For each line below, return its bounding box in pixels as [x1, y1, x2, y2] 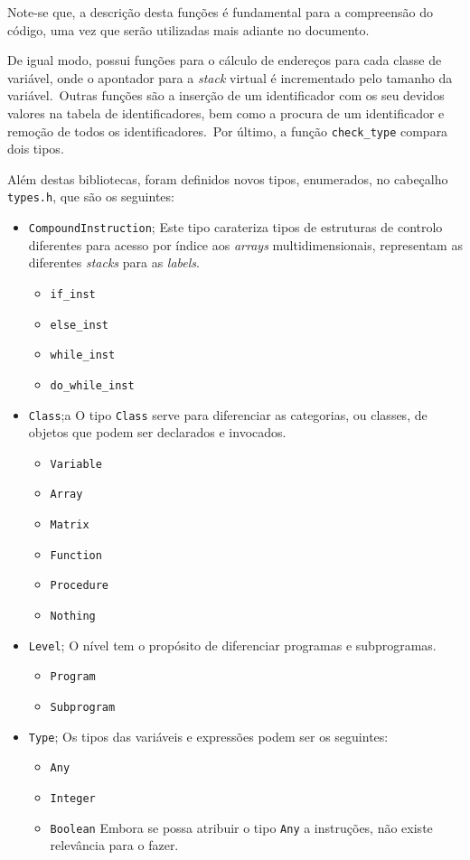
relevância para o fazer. [50, 836, 179, 855]
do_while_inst [50, 379, 135, 392]
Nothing [50, 610, 96, 623]
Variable [50, 457, 102, 471]
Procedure [50, 579, 109, 593]
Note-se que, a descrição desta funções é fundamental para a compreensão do [7, 3, 434, 21]
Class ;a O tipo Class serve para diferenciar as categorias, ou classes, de [28, 405, 428, 424]
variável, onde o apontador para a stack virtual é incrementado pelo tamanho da [7, 68, 453, 87]
